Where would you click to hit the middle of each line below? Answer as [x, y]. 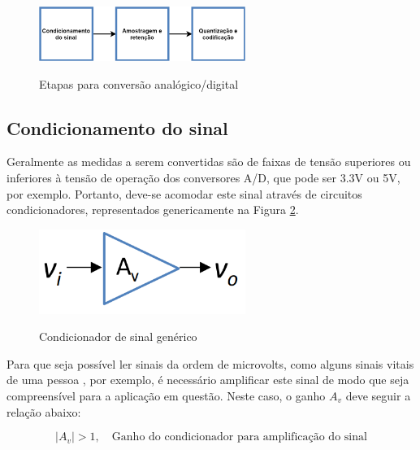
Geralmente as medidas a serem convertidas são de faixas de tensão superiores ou [209, 162]
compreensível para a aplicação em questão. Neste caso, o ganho [166, 395]
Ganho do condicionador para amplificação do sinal [239, 437]
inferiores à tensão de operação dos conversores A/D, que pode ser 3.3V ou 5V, [204, 177]
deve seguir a [378, 395]
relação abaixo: [44, 411]
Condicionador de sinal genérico [118, 336]
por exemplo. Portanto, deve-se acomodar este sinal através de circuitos [184, 193]
